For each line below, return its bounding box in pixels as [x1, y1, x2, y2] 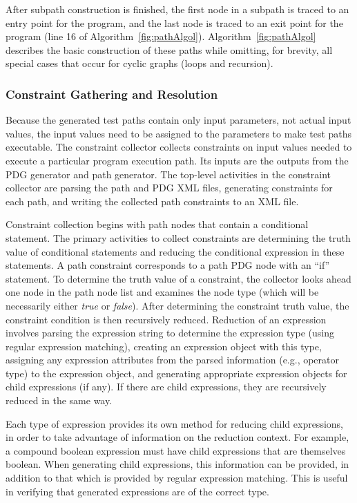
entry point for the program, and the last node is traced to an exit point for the [6, 15, 343, 30]
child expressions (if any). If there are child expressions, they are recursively [6, 379, 327, 394]
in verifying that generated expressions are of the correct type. [6, 484, 269, 498]
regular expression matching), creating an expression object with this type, [6, 339, 322, 353]
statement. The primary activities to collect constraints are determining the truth [6, 230, 351, 245]
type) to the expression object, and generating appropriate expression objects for [6, 366, 347, 380]
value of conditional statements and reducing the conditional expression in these [6, 244, 345, 258]
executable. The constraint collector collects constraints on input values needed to [6, 140, 352, 154]
